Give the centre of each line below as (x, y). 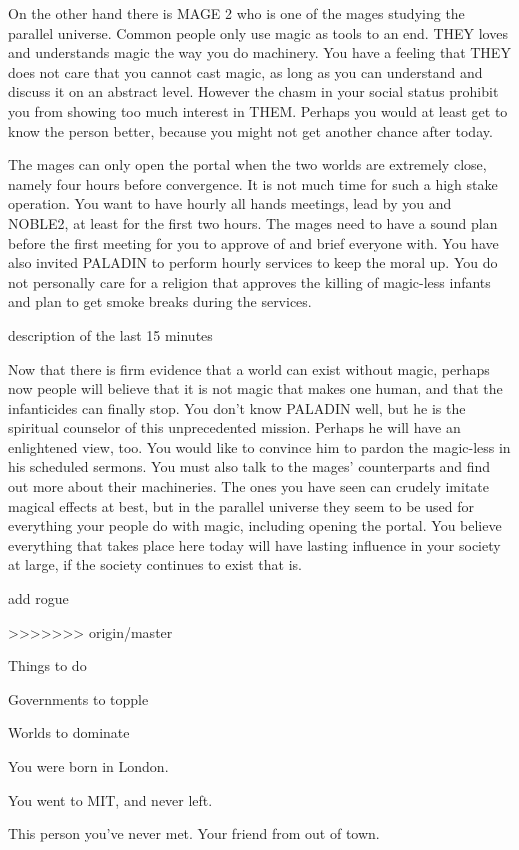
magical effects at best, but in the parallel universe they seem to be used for (241, 505)
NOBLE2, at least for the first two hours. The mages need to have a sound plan (253, 222)
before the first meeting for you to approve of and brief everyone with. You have (253, 242)
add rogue (38, 598)
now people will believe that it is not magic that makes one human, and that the (255, 388)
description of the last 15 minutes (110, 334)
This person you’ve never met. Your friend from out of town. (194, 833)
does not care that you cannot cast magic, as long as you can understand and (245, 71)
